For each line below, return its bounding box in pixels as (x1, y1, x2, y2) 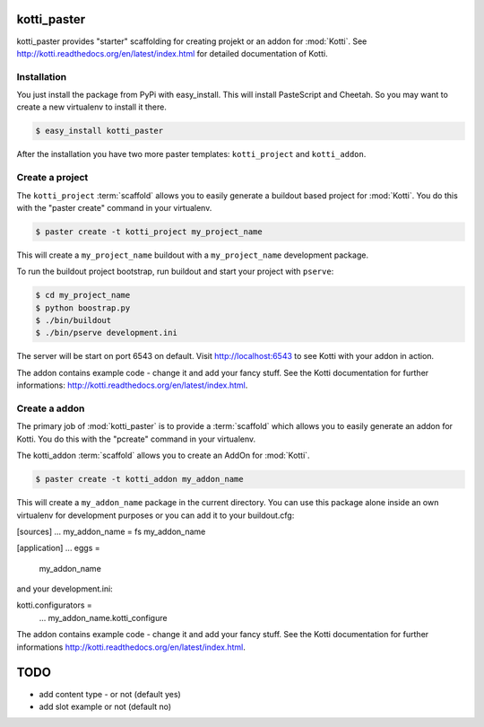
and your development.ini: (16, 583, 114, 594)
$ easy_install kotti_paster (35, 126, 164, 136)
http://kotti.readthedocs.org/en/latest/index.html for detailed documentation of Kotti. (16, 48, 328, 58)
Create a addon (16, 402, 85, 415)
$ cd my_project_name (35, 290, 131, 301)
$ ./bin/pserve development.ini (35, 328, 178, 338)
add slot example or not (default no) (39, 701, 172, 712)
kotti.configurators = (16, 600, 93, 610)
